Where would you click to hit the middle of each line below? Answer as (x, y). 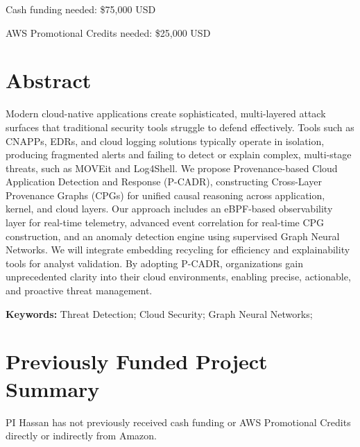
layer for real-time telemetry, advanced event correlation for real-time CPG (165, 222)
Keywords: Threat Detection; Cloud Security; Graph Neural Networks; (159, 313)
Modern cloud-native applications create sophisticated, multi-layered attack (166, 113)
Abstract (49, 80)
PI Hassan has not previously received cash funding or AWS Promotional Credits (178, 422)
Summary (53, 388)
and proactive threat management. (79, 290)
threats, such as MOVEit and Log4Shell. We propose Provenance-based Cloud (172, 168)
